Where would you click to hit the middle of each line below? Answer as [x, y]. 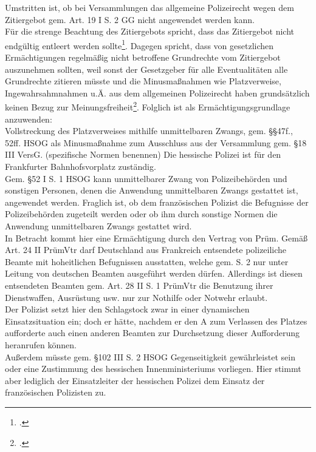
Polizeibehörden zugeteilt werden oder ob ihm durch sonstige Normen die [141, 214]
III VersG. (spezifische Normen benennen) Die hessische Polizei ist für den [143, 154]
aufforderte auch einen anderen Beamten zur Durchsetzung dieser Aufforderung [153, 333]
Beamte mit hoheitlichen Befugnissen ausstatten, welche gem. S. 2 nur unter [147, 261]
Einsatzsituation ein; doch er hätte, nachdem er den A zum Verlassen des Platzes [156, 321]
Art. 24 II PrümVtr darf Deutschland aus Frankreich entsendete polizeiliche [146, 250]
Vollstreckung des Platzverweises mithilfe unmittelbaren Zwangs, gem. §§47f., [149, 131]
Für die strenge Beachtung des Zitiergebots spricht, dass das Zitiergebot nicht [150, 31]
